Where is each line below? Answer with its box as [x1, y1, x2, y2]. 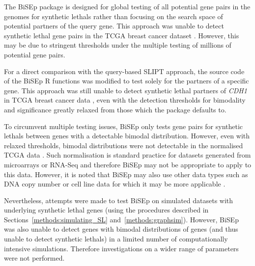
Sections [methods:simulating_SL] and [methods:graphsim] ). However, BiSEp [4, 214, 239, 224]
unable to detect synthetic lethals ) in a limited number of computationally [4, 234, 228, 244]
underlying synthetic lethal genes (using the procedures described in [4, 205, 209, 215]
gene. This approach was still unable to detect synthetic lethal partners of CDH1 [4, 85, 247, 95]
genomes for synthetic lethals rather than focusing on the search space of [4, 11, 223, 21]
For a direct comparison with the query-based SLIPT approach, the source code [4, 66, 245, 76]
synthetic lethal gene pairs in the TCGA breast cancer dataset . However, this [4, 30, 239, 40]
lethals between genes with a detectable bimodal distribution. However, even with [4, 131, 250, 141]
